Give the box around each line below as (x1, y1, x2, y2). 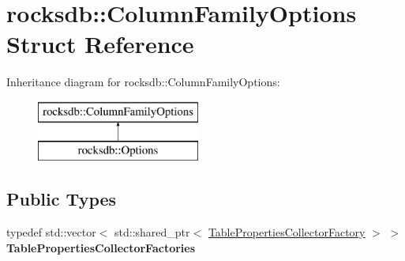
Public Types (6, 187, 117, 211)
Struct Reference (6, 28, 194, 60)
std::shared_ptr (114, 224, 190, 240)
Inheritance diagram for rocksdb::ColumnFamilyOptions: (6, 74, 280, 90)
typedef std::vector (6, 224, 96, 240)
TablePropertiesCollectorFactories (6, 239, 196, 255)
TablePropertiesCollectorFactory (208, 224, 366, 240)
